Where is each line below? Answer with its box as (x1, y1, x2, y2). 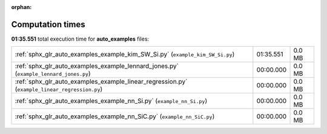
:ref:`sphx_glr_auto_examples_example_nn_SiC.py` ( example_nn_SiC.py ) (15, 112, 215, 121)
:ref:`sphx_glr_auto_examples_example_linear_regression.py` (15, 78, 188, 86)
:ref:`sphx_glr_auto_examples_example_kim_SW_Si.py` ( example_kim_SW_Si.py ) (15, 50, 235, 59)
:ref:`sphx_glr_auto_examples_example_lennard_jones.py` (15, 62, 179, 70)
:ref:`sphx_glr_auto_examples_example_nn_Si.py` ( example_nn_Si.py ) (15, 97, 208, 106)
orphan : (11, 4, 32, 10)
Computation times (11, 19, 85, 30)
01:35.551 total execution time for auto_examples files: (11, 35, 150, 42)
